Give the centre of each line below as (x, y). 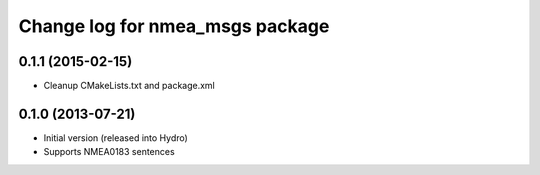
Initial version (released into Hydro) (116, 137)
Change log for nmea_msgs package (174, 26)
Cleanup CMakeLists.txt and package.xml (129, 86)
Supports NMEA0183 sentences (109, 152)
